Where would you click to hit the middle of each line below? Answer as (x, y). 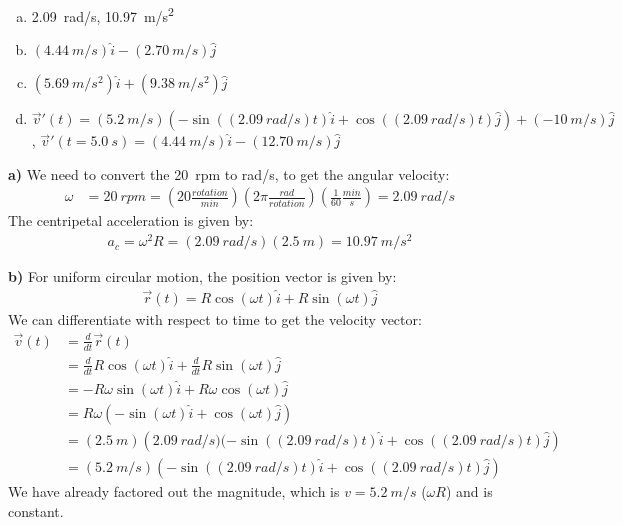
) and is (469, 491)
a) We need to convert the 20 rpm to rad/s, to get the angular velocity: (229, 173)
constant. (36, 510)
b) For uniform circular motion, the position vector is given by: (202, 276)
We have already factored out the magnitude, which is (174, 491)
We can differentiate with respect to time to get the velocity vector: (215, 319)
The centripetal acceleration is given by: (131, 220)
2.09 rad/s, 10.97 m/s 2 (102, 14)
